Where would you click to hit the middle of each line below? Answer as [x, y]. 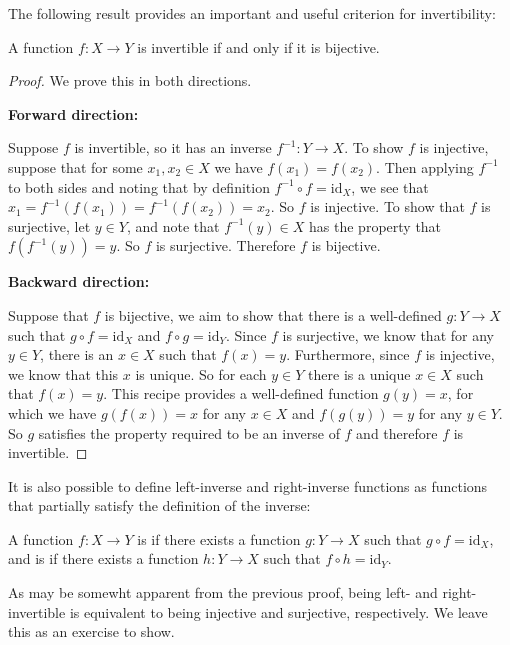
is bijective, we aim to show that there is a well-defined [273, 314]
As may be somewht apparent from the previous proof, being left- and [223, 592]
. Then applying [425, 166]
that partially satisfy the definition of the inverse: [159, 505]
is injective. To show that [387, 206]
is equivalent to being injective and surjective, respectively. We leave [278, 611]
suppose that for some [75, 166]
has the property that [375, 225]
